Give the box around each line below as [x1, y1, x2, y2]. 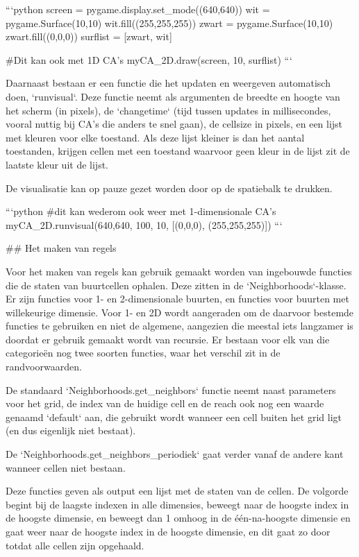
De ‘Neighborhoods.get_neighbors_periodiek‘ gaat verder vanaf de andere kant [6, 447, 344, 461]
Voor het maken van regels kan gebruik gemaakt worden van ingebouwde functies [6, 264, 352, 278]
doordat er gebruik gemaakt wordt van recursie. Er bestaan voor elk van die [6, 332, 330, 346]
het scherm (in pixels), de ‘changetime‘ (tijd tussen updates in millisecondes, [6, 103, 331, 117]
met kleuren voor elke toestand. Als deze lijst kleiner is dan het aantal [6, 130, 305, 144]
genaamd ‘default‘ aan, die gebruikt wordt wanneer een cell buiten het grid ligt [6, 409, 342, 424]
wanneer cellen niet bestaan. [6, 460, 126, 474]
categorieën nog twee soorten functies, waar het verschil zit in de [6, 345, 281, 360]
